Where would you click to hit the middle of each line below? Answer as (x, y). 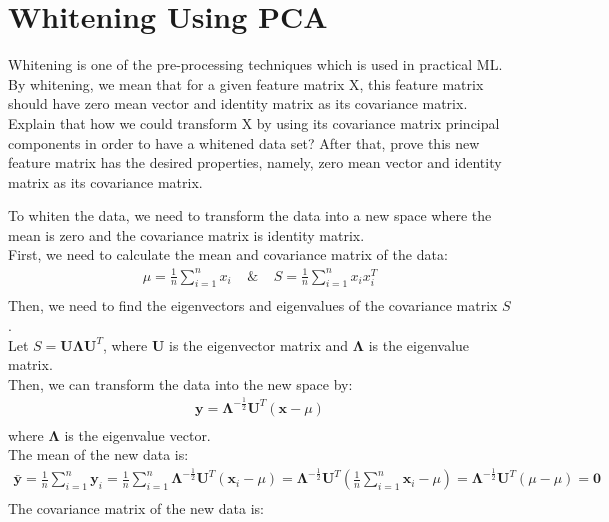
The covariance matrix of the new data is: (136, 508)
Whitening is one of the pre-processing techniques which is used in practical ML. (255, 64)
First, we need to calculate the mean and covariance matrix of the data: (228, 254)
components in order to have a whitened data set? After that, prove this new (244, 142)
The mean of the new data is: (98, 454)
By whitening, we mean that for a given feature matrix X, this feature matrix (246, 83)
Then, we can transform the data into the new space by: (180, 383)
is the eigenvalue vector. (137, 434)
